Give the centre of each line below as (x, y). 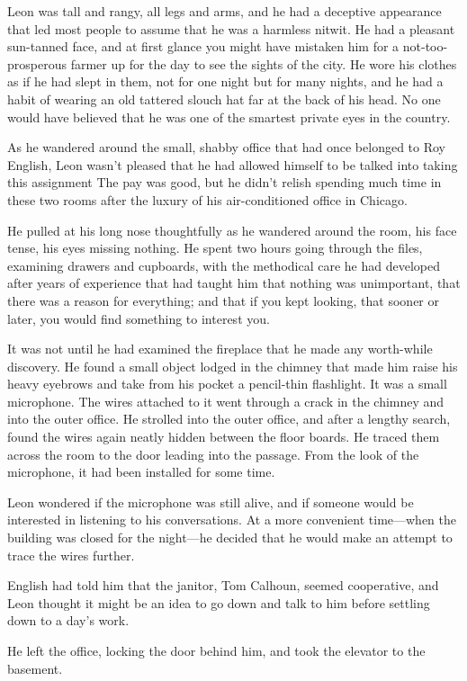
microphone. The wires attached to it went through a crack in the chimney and (226, 401)
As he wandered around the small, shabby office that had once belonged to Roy (226, 147)
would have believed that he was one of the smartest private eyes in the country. (229, 116)
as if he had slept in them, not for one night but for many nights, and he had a (225, 81)
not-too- (425, 46)
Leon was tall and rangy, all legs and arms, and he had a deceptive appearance (225, 11)
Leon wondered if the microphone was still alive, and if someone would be (211, 502)
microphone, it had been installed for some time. (141, 472)
